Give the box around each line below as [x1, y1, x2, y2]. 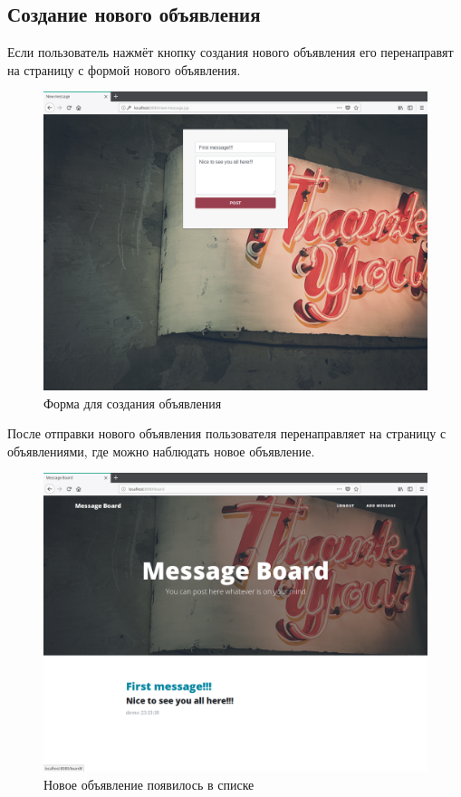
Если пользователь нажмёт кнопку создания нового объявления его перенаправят [7, 43, 454, 62]
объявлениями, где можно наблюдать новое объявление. [7, 441, 315, 460]
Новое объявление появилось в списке [43, 774, 255, 793]
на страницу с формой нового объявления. [7, 60, 241, 79]
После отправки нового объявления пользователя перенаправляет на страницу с [7, 424, 447, 443]
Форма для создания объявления [43, 393, 222, 412]
